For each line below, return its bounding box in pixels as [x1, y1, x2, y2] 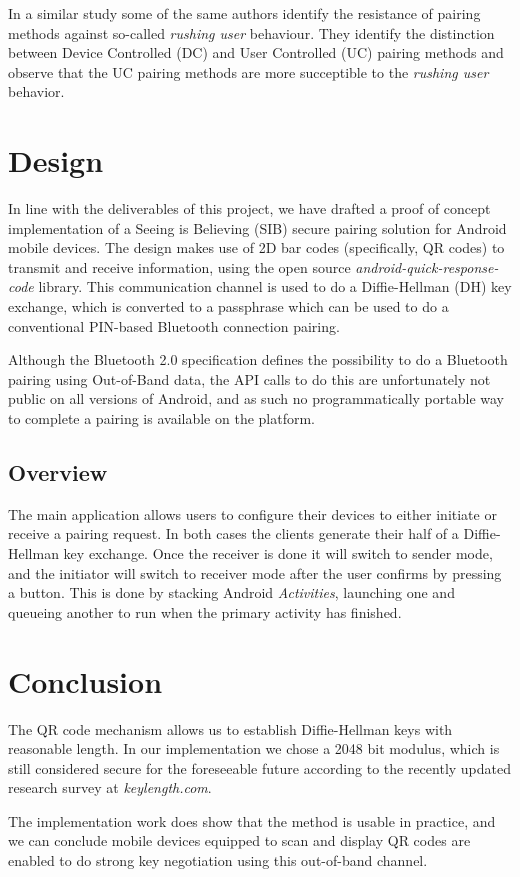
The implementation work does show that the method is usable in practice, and [8, 810, 496, 831]
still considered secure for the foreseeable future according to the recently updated [8, 757, 512, 778]
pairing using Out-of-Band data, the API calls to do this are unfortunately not [8, 368, 491, 389]
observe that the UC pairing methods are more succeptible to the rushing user [8, 61, 489, 82]
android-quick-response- [355, 256, 499, 277]
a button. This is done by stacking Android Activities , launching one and [8, 582, 455, 603]
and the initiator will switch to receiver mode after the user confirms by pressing [8, 562, 502, 583]
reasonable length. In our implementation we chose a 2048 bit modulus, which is [8, 738, 500, 759]
